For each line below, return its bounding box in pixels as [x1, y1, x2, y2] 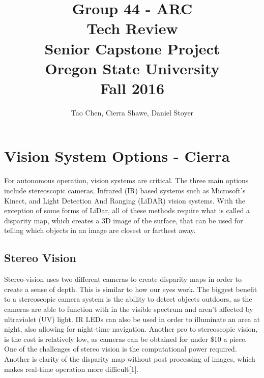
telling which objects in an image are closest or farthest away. [4, 225, 196, 236]
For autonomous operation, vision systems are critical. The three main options [4, 175, 249, 186]
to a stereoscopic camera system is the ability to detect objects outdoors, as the [4, 294, 252, 304]
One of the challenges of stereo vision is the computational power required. [4, 343, 237, 354]
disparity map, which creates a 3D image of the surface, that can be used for [4, 215, 243, 225]
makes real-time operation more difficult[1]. [4, 363, 139, 374]
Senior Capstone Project [44, 38, 220, 59]
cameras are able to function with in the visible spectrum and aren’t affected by [4, 303, 253, 314]
